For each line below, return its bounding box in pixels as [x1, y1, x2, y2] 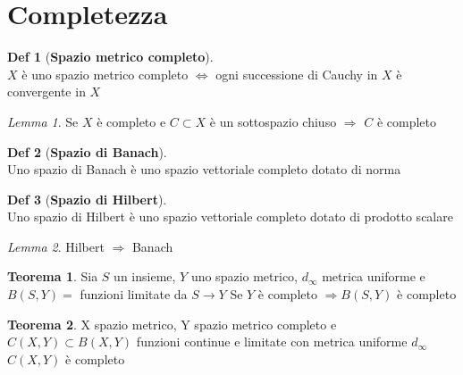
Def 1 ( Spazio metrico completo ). [7, 47, 214, 66]
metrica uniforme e [322, 267, 425, 286]
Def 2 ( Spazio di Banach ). [7, 142, 167, 161]
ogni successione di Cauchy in [215, 64, 378, 83]
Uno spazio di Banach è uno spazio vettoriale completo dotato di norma [7, 160, 401, 179]
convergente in [7, 82, 86, 101]
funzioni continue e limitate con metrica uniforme [136, 332, 408, 351]
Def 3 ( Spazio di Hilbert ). [7, 189, 167, 208]
